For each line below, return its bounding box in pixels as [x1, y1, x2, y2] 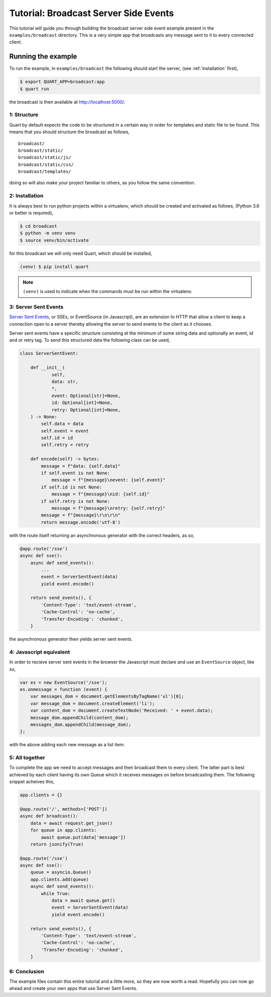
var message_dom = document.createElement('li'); [30, 701, 155, 706]
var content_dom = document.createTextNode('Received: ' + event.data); [30, 708, 213, 714]
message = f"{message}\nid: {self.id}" [51, 491, 150, 497]
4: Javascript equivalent [9, 648, 70, 655]
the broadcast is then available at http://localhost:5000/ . [9, 98, 125, 105]
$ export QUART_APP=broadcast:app [20, 79, 105, 85]
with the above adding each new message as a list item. [9, 742, 125, 748]
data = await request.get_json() [30, 820, 113, 826]
